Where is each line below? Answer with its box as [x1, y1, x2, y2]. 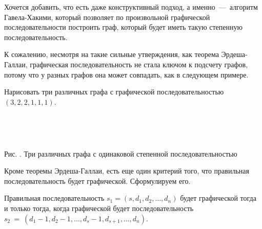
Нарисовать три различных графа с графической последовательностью [4, 86, 224, 97]
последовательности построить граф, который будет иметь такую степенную [4, 22, 243, 32]
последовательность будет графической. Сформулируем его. [4, 175, 191, 186]
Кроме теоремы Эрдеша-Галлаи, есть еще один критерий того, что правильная [4, 165, 249, 176]
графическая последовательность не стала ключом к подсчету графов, [30, 59, 248, 69]
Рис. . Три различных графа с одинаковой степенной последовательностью [4, 148, 237, 159]
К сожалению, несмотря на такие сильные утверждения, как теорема [4, 49, 219, 60]
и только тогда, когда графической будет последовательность [4, 202, 194, 213]
